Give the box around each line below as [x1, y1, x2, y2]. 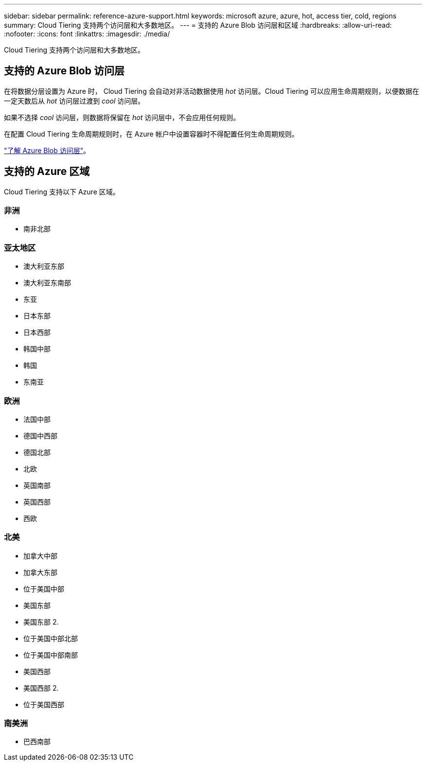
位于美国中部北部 [23, 634, 78, 643]
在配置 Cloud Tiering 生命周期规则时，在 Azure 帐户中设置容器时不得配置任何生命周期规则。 [4, 129, 299, 138]
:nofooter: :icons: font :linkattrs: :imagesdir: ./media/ [4, 30, 170, 38]
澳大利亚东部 [23, 262, 64, 271]
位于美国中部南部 [23, 650, 78, 659]
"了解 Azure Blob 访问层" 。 [4, 146, 90, 155]
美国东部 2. [23, 617, 59, 626]
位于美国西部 [23, 700, 64, 709]
